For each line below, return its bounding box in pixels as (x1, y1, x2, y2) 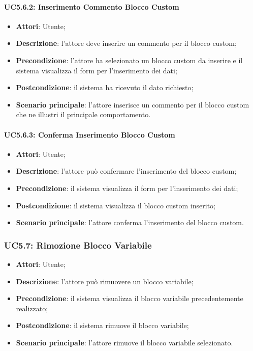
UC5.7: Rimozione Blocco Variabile (4, 238, 152, 251)
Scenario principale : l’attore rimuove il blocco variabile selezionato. (16, 337, 233, 347)
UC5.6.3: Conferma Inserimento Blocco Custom (4, 129, 175, 140)
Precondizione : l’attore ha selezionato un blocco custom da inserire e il (16, 55, 243, 65)
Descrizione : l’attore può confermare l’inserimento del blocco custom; (16, 166, 237, 176)
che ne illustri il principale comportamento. (16, 109, 151, 120)
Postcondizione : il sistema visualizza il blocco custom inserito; (16, 200, 215, 210)
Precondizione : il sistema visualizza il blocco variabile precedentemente (16, 293, 243, 304)
